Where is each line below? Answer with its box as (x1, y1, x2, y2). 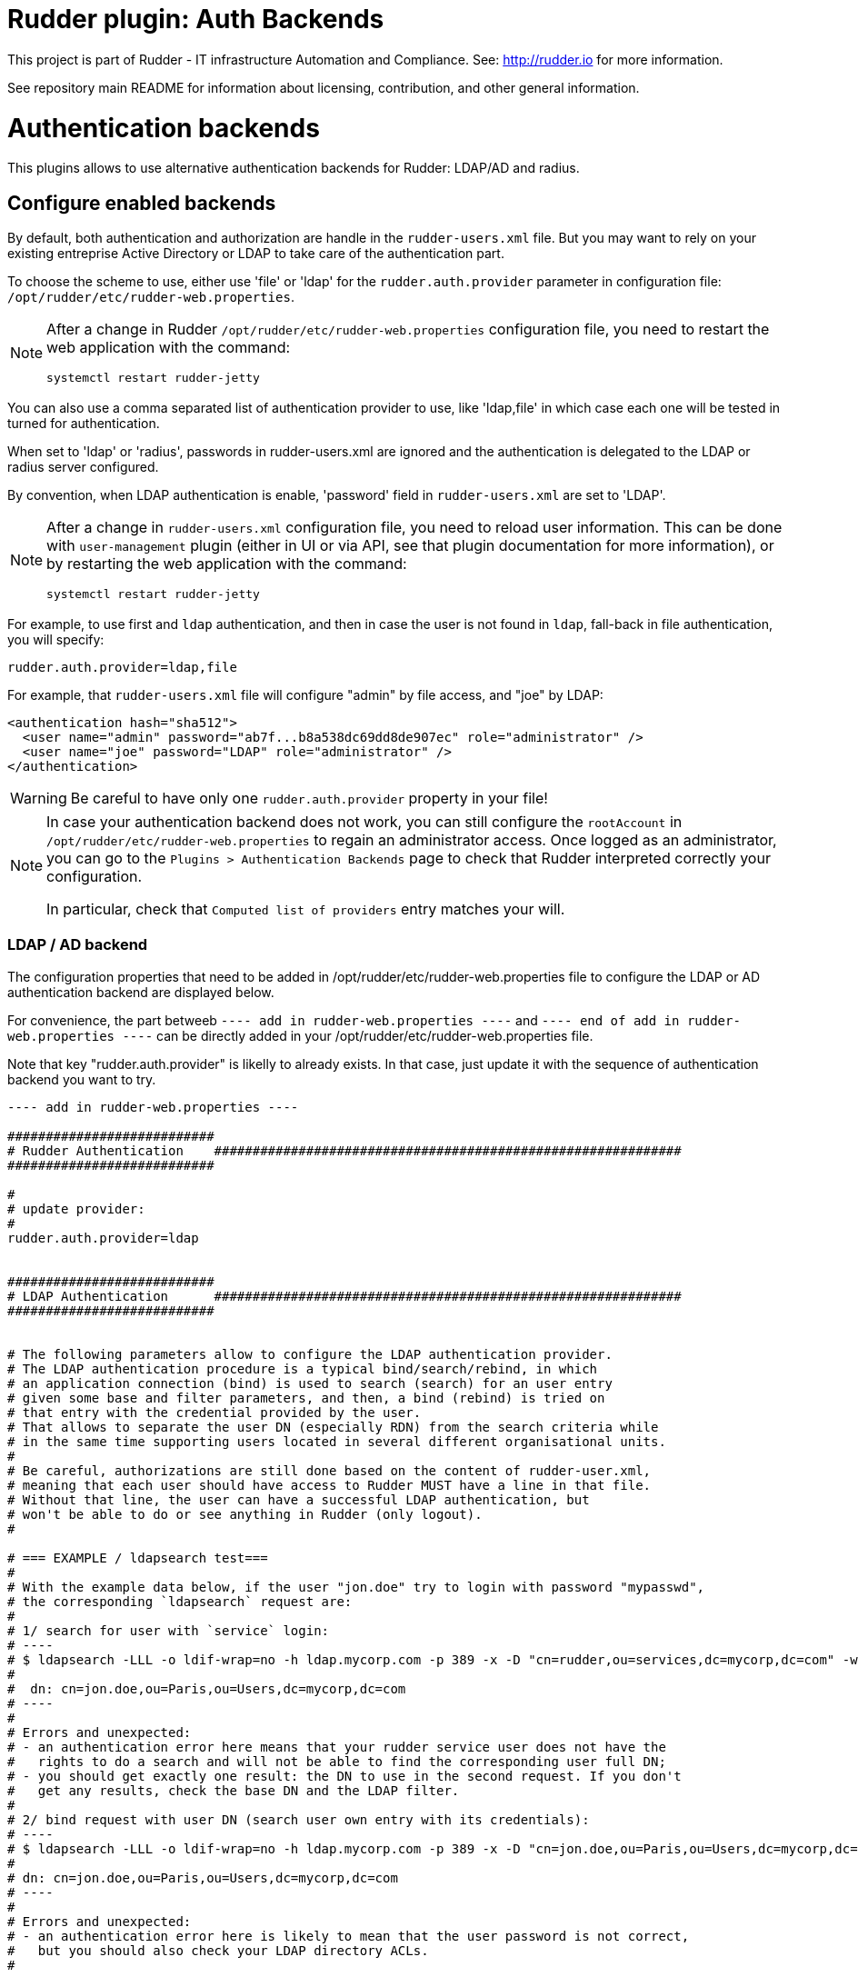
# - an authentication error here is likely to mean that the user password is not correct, (7, 1928, 690, 1943)
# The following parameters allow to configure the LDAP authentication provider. (7, 1346, 613, 1362)
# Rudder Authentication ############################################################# (7, 1143, 682, 1158)
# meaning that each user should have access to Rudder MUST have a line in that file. (7, 1477, 652, 1493)
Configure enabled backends (7, 191, 276, 215)
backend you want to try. (7, 1071, 156, 1087)
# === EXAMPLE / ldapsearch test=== (7, 1550, 268, 1565)
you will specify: (7, 632, 105, 648)
